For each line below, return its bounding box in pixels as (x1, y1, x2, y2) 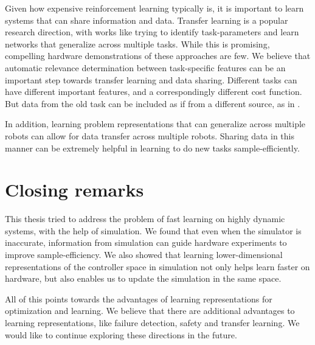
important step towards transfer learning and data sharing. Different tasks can (5, 73, 297, 86)
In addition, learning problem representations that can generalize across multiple (5, 117, 306, 130)
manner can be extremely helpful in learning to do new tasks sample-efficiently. (5, 141, 300, 154)
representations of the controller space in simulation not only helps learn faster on (5, 260, 310, 273)
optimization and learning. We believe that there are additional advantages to (5, 304, 295, 317)
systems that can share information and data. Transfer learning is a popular (5, 13, 288, 26)
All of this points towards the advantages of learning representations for (5, 292, 272, 305)
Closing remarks (5, 177, 144, 202)
